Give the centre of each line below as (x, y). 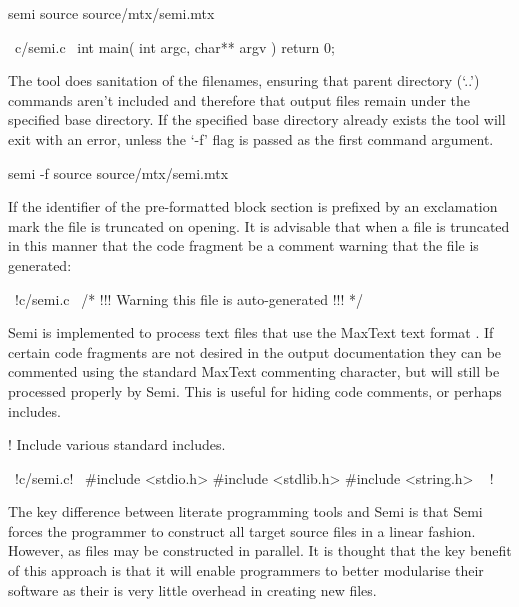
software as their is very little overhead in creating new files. (192, 589)
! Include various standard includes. (117, 444)
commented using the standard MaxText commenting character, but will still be (254, 371)
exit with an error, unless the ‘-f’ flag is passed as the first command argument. (251, 138)
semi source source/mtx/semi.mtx (111, 13)
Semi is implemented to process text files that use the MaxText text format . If (251, 332)
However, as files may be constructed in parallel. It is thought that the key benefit (260, 550)
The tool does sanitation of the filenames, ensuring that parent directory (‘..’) (244, 80)
